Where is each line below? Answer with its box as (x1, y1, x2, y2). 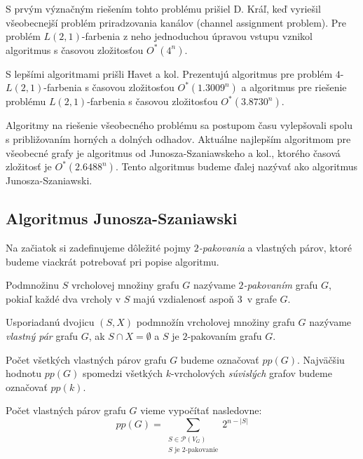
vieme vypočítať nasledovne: (140, 403, 262, 418)
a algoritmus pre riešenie (241, 80, 347, 95)
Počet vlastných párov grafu (6, 403, 126, 418)
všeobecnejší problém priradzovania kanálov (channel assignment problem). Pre (6, 15, 347, 29)
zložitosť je (6, 159, 52, 174)
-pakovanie (185, 446, 219, 454)
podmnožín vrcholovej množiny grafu (136, 315, 295, 329)
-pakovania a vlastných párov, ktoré (198, 240, 352, 254)
